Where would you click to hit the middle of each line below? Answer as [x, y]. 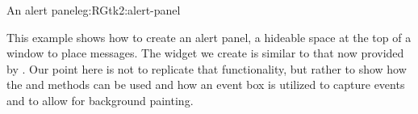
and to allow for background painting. [100, 100]
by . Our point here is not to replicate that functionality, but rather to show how [207, 68]
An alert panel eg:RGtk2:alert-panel [94, 10]
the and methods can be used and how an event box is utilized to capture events [206, 84]
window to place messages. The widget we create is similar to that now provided [205, 53]
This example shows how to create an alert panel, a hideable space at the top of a [209, 37]
